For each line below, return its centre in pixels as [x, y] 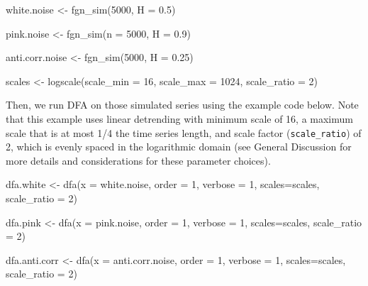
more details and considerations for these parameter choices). [138, 160]
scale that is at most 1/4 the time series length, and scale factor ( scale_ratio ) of [184, 132]
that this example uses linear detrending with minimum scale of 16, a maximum [179, 118]
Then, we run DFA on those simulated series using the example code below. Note [182, 105]
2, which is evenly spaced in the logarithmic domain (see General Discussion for [179, 147]
